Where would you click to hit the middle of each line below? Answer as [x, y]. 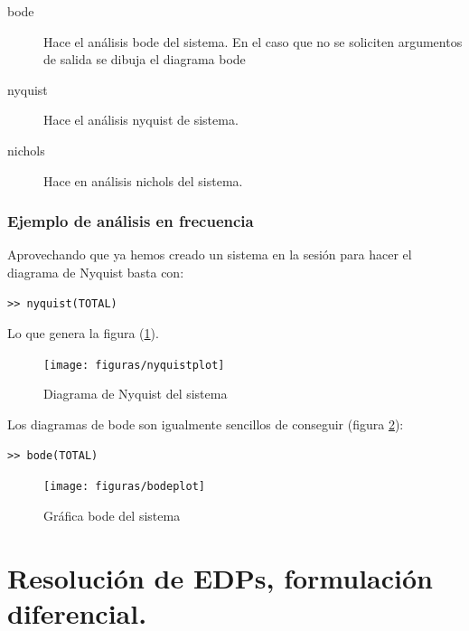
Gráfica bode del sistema [112, 515]
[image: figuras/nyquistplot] [134, 365]
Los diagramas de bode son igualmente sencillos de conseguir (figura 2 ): [206, 424]
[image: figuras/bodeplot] [124, 487]
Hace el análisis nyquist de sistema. [141, 120]
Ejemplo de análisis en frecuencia [131, 221]
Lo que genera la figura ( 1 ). [83, 333]
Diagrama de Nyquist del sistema [136, 394]
